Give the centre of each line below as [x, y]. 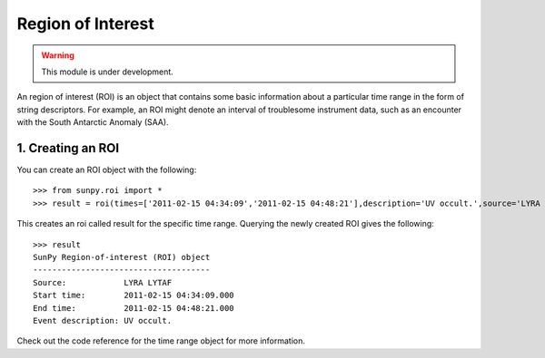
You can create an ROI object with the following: [107, 170]
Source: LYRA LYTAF [103, 282]
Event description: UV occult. [103, 320]
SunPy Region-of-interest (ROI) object [122, 257]
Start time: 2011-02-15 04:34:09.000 [134, 295]
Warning [58, 55]
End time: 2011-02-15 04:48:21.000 [134, 308]
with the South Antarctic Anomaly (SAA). [93, 122]
